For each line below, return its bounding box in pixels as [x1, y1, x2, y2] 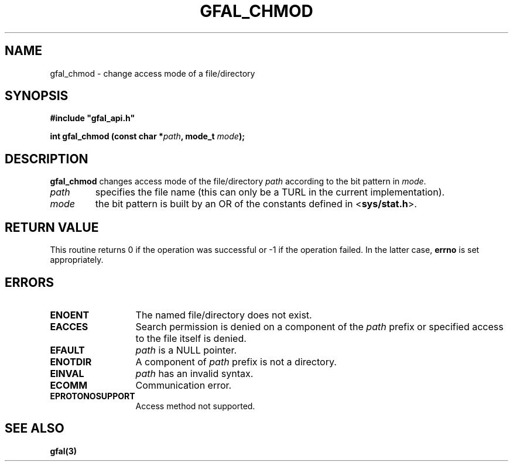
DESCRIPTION [5, 151, 88, 166]
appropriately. [50, 255, 104, 265]
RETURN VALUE [5, 220, 99, 235]
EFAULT [50, 344, 85, 356]
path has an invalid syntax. [135, 367, 254, 379]
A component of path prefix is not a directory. [135, 355, 337, 368]
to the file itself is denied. [135, 332, 247, 344]
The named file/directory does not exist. [135, 309, 312, 321]
